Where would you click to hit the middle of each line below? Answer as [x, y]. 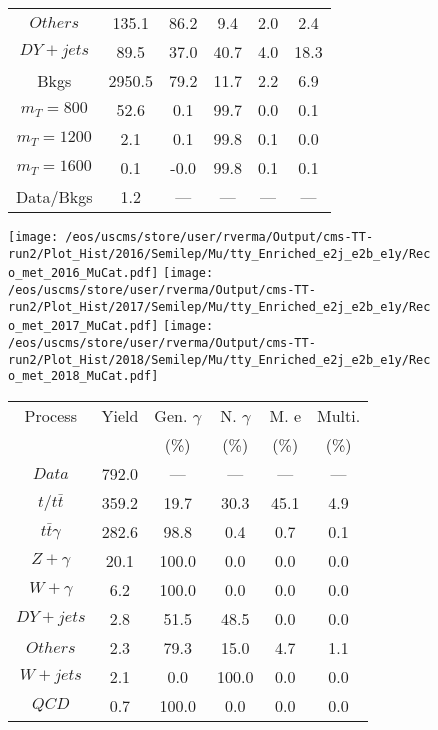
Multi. [339, 415]
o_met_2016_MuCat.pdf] [83, 273]
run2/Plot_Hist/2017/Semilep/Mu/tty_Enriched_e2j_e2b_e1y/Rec [219, 306]
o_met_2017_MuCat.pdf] [83, 326]
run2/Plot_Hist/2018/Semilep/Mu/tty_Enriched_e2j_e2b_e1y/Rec [219, 359]
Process [50, 415]
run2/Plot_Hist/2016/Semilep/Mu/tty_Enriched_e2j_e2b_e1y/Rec [219, 253]
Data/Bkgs [54, 196]
